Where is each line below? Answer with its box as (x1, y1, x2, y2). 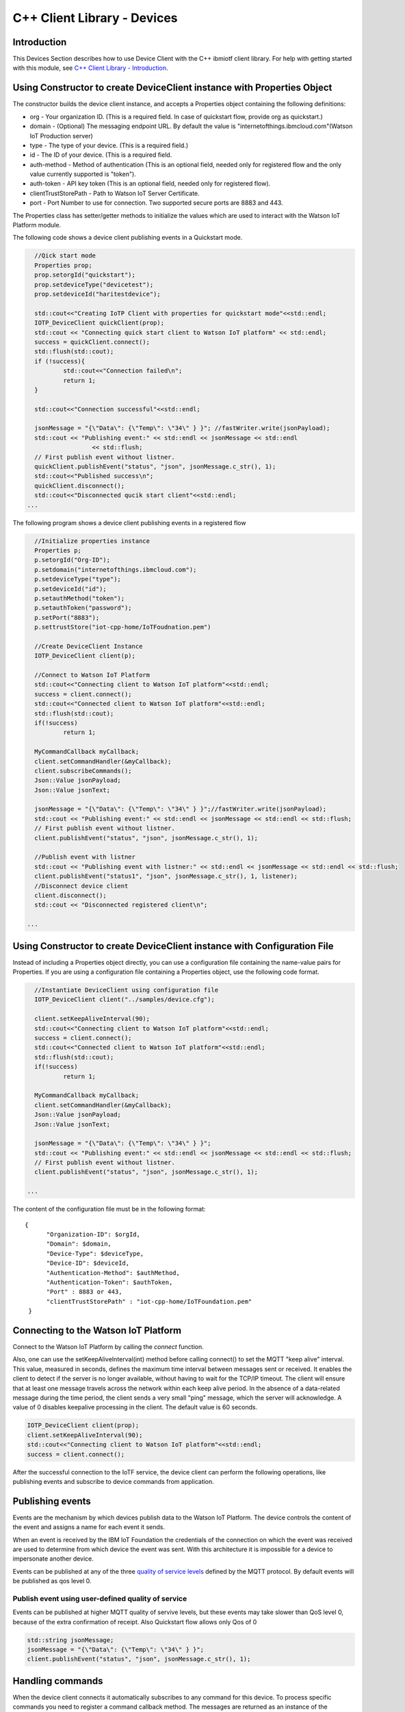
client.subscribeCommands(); (34, 767, 133, 775)
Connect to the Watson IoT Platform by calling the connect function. (12, 1343, 205, 1351)
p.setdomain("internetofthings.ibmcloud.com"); (34, 566, 197, 573)
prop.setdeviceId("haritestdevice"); (34, 290, 161, 298)
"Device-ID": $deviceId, (46, 1259, 130, 1267)
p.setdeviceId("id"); (34, 585, 107, 592)
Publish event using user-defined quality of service (12, 1594, 187, 1603)
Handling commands (12, 1675, 103, 1687)
